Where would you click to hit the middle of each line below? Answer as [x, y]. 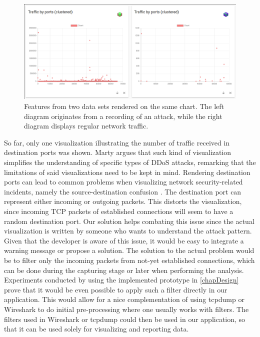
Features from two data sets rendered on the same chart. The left [124, 106]
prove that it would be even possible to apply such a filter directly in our [116, 289]
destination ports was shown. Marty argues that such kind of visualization [118, 152]
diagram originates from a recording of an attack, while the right [123, 116]
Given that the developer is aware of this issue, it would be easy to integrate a [124, 240]
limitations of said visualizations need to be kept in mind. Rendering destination [127, 172]
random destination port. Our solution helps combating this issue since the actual [129, 221]
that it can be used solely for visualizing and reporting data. [96, 329]
